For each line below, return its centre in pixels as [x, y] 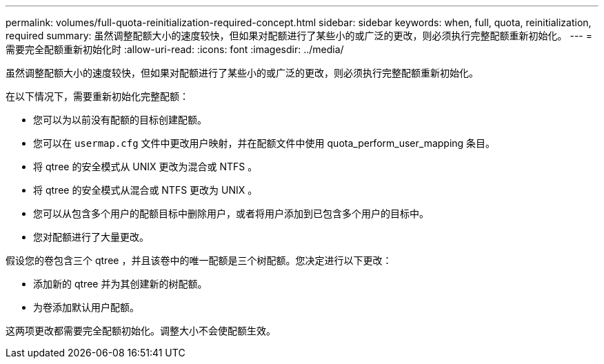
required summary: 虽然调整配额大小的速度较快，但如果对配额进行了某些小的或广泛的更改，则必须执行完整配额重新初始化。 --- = [299, 36]
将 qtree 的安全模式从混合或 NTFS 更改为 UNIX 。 [145, 190]
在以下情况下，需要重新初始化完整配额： [97, 96]
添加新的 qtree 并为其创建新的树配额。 [120, 284]
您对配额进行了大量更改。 [91, 237]
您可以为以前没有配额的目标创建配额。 [120, 120]
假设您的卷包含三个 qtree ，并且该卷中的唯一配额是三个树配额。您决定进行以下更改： [199, 260]
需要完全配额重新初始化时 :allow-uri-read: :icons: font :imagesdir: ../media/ [175, 49]
